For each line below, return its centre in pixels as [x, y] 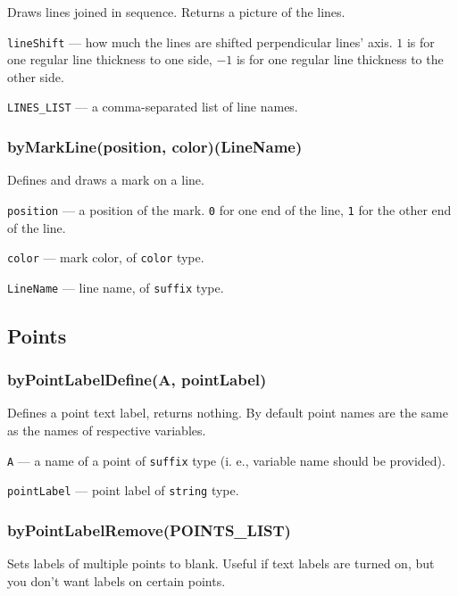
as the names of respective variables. [107, 430]
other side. [36, 76]
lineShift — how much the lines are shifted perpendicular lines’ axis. [200, 41]
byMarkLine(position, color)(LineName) [155, 147]
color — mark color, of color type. [106, 257]
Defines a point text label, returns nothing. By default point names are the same [228, 413]
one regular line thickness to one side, [110, 59]
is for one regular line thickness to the [340, 59]
